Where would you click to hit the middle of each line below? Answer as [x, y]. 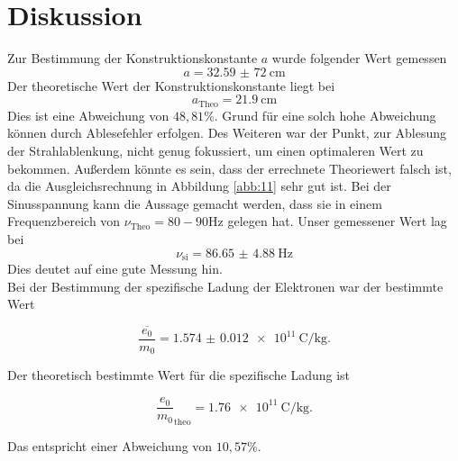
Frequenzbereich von [64, 221]
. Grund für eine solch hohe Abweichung [325, 115]
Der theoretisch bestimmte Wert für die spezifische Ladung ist [179, 375]
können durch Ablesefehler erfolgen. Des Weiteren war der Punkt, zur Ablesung [227, 133]
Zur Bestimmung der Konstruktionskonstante [133, 58]
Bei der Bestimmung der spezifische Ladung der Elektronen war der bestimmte [225, 286]
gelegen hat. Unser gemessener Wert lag [337, 221]
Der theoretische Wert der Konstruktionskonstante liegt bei [171, 85]
